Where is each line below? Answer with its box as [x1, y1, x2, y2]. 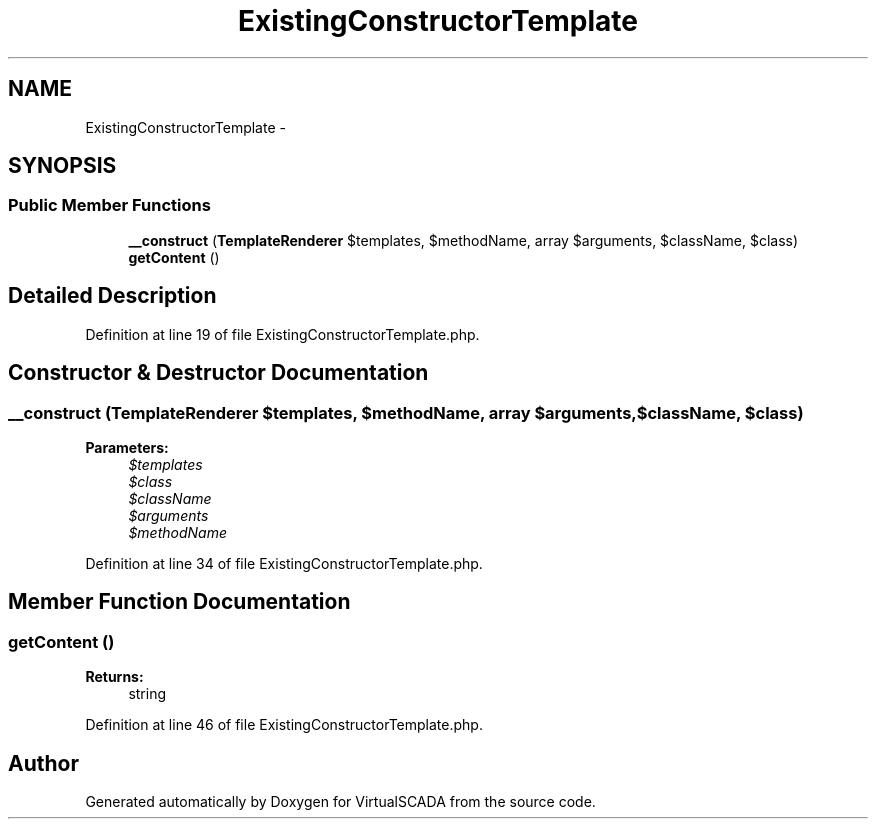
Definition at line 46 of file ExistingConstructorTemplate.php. [85, 716, 483, 734]
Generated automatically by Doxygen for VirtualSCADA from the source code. [85, 792, 596, 810]
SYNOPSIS [8, 153, 117, 179]
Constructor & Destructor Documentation [8, 360, 429, 386]
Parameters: [85, 438, 169, 456]
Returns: [85, 668, 144, 686]
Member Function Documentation [8, 589, 351, 615]
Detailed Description [8, 283, 217, 309]
